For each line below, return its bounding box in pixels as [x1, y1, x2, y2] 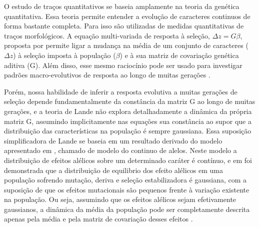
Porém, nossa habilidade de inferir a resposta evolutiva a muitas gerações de [4, 86, 237, 96]
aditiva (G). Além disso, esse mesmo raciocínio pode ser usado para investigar [4, 59, 242, 70]
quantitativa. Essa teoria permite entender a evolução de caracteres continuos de [4, 10, 250, 21]
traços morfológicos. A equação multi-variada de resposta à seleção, [4, 30, 210, 40]
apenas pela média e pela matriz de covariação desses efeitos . [4, 213, 193, 224]
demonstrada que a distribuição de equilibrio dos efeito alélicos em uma [4, 164, 223, 175]
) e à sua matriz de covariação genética [119, 49, 239, 60]
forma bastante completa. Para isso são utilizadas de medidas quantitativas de [4, 20, 244, 31]
